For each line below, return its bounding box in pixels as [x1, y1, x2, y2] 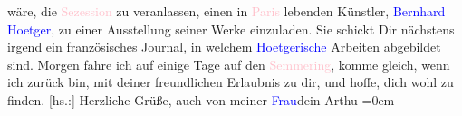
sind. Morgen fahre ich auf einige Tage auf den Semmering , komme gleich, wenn [7, 54, 450, 73]
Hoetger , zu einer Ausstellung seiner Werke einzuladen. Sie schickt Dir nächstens [7, 19, 455, 38]
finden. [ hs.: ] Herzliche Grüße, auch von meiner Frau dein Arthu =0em [7, 90, 395, 109]
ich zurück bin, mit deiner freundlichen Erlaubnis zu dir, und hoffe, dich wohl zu [7, 72, 454, 92]
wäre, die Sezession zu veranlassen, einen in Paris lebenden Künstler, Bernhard [7, 2, 446, 20]
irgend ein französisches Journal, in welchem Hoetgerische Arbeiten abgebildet [7, 37, 441, 56]
